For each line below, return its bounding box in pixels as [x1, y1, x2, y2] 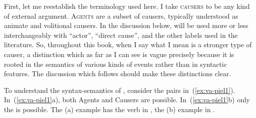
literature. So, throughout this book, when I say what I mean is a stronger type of [4, 39, 252, 50]
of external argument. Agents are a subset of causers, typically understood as [4, 10, 238, 21]
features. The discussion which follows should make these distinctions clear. [4, 68, 231, 79]
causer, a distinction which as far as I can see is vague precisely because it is [4, 49, 234, 59]
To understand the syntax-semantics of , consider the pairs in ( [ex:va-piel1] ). [4, 85, 235, 95]
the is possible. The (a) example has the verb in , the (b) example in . [4, 104, 215, 114]
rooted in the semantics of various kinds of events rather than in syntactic [4, 59, 227, 69]
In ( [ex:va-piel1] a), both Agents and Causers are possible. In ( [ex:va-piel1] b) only [4, 94, 250, 105]
